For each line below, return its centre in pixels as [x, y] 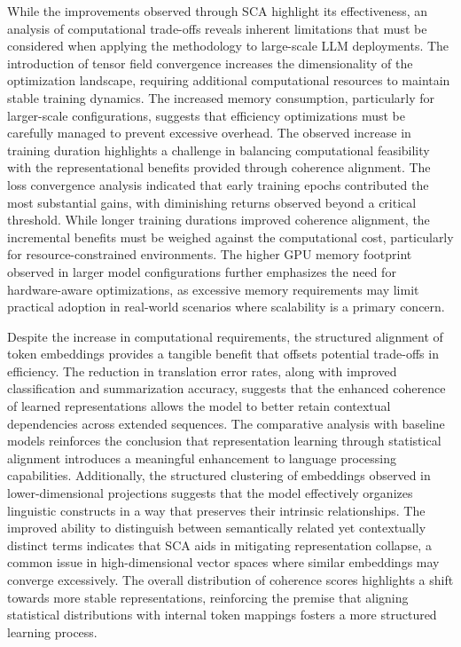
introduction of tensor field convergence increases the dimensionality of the [210, 63]
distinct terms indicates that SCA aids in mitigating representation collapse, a [219, 544]
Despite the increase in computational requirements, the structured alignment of [225, 336]
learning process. [52, 631]
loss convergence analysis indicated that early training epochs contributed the [218, 184]
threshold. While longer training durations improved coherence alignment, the [219, 220]
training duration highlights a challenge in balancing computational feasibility [219, 150]
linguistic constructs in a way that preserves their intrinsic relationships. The [216, 510]
